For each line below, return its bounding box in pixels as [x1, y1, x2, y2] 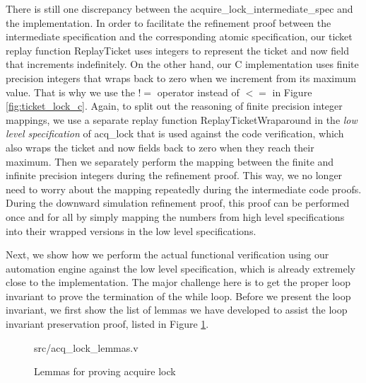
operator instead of [157, 84, 240, 99]
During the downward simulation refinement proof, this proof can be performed [6, 195, 350, 210]
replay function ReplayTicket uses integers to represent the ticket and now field [6, 42, 349, 57]
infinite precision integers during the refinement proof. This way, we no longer [6, 168, 343, 183]
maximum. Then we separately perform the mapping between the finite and [6, 154, 334, 168]
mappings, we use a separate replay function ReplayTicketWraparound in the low [6, 112, 358, 127]
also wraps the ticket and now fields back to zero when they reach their [6, 139, 314, 154]
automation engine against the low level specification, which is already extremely [6, 261, 355, 275]
